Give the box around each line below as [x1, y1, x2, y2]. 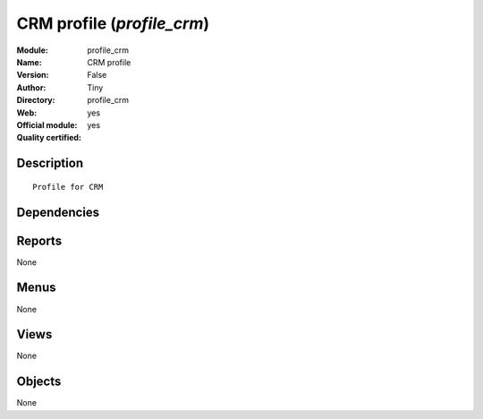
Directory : [16, 95, 55, 106]
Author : [16, 81, 47, 93]
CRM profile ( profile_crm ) [16, 13, 210, 33]
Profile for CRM [32, 182, 104, 192]
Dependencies [16, 204, 100, 219]
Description [16, 156, 84, 171]
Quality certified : [16, 133, 82, 143]
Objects [16, 374, 62, 389]
